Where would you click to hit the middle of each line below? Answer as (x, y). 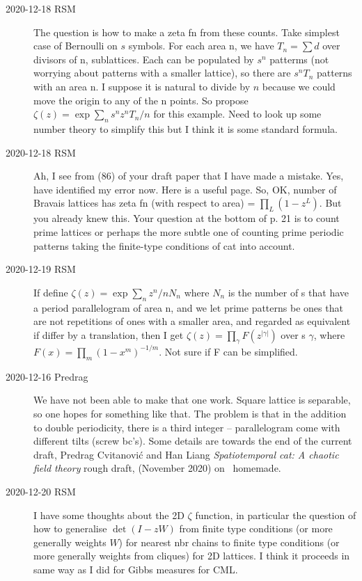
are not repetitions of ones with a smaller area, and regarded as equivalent (192, 321)
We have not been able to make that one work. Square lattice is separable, (192, 400)
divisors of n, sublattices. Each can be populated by (144, 59)
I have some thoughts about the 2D (109, 515)
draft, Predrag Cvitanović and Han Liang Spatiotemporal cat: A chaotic (186, 454)
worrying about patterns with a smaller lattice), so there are (162, 73)
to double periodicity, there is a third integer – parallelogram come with (187, 427)
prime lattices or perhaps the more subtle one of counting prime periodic (189, 231)
